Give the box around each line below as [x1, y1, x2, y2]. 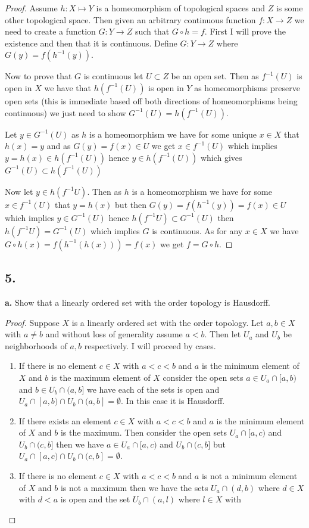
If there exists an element [18, 414, 111, 427]
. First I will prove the [204, 25, 286, 38]
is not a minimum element [201, 470, 298, 482]
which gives [200, 151, 242, 163]
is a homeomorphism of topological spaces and [96, 2, 265, 14]
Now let [5, 185, 33, 197]
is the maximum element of [51, 371, 151, 383]
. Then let [204, 328, 241, 340]
